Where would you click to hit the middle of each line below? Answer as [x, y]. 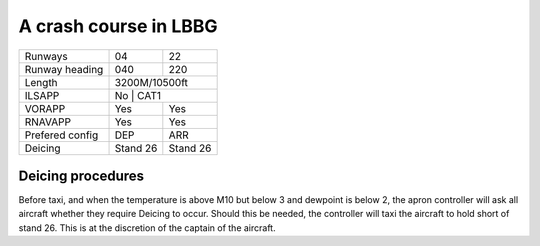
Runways [46, 56]
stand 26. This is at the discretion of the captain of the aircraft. [147, 227]
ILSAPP [42, 95]
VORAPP [45, 108]
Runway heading [64, 69]
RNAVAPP [48, 122]
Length [41, 82]
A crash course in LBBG [118, 26]
